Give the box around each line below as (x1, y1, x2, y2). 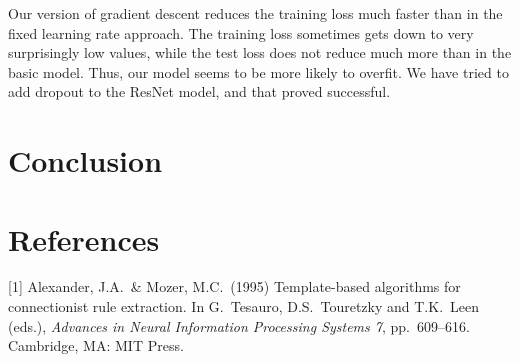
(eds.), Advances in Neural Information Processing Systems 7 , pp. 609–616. (8, 315, 470, 336)
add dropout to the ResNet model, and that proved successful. (8, 81, 391, 102)
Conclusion (8, 140, 163, 181)
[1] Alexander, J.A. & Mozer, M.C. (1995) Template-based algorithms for (8, 276, 461, 297)
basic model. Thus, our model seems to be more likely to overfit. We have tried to (8, 61, 509, 82)
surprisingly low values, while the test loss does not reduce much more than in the (8, 42, 512, 63)
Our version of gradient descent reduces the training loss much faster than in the (8, 3, 503, 23)
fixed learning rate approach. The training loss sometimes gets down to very (8, 22, 474, 43)
